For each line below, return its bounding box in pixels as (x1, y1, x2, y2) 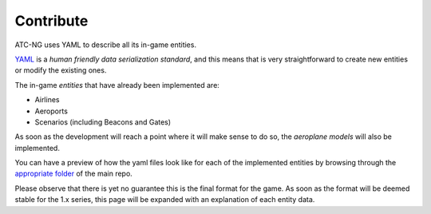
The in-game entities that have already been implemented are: (14, 80, 219, 89)
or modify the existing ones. (14, 65, 107, 75)
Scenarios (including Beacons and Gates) (34, 117, 172, 127)
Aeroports (34, 106, 68, 116)
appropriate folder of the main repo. (14, 168, 133, 179)
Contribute (14, 12, 89, 30)
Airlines (34, 95, 60, 105)
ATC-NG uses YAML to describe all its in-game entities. (14, 40, 197, 50)
